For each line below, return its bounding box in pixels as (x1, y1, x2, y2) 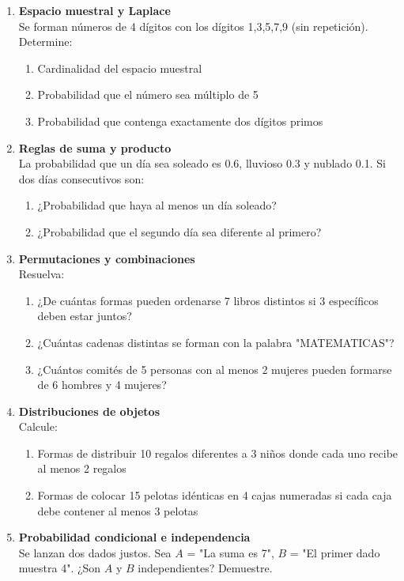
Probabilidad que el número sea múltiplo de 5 (37, 86, 259, 103)
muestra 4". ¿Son (18, 560, 101, 576)
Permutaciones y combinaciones (18, 250, 195, 266)
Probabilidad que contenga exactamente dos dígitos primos (37, 112, 323, 129)
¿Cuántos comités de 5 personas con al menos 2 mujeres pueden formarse (37, 360, 392, 377)
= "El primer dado (289, 544, 380, 560)
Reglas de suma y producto (18, 139, 172, 156)
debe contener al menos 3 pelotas (37, 502, 198, 519)
